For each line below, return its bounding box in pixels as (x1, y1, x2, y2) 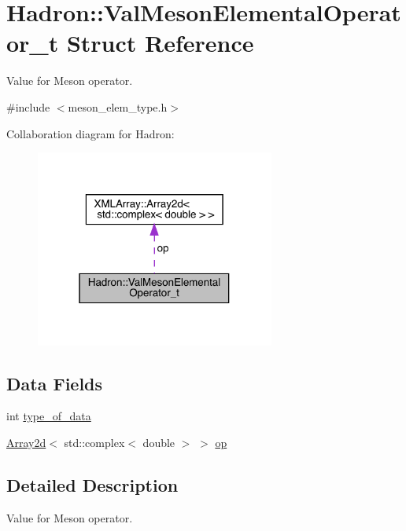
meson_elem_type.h (68, 98, 168, 115)
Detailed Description (6, 473, 179, 496)
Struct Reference (66, 27, 254, 59)
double (142, 434, 175, 451)
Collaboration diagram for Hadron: (6, 125, 175, 141)
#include (6, 98, 50, 115)
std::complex (64, 434, 125, 451)
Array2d (6, 434, 46, 451)
